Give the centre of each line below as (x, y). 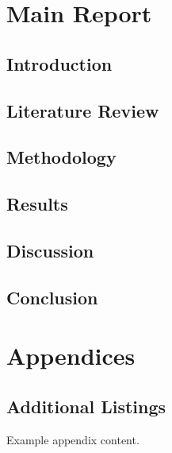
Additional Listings (86, 406)
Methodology (61, 157)
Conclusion (52, 297)
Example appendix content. (73, 439)
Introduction (59, 63)
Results (37, 204)
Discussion (50, 250)
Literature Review (83, 110)
